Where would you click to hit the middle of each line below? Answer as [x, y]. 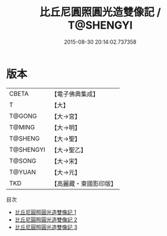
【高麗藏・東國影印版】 [84, 183]
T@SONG [23, 161]
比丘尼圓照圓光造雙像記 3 [46, 227]
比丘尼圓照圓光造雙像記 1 [45, 212]
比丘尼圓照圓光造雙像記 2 [46, 219]
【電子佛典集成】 [75, 94]
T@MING [22, 127]
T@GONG [23, 116]
